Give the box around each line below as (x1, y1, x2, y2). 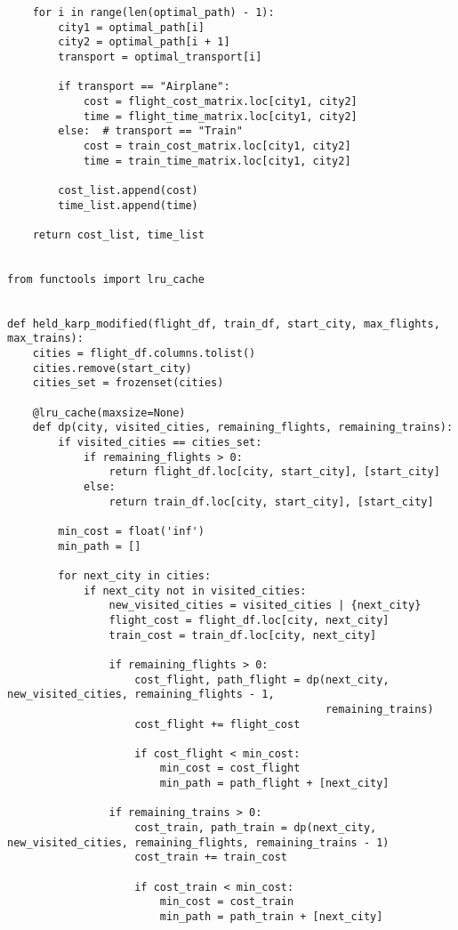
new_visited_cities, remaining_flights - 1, (7, 688, 275, 701)
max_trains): (7, 332, 84, 345)
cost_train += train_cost (134, 851, 287, 864)
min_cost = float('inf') (58, 524, 205, 538)
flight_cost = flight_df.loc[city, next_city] (108, 613, 390, 627)
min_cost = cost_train (159, 895, 294, 909)
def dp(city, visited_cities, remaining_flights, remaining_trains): (32, 421, 454, 434)
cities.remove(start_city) (32, 361, 192, 375)
